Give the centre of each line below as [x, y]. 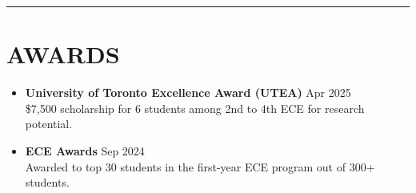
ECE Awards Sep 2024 [85, 150]
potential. [49, 124]
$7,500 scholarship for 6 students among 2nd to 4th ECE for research [195, 108]
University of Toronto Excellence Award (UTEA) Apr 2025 [188, 92]
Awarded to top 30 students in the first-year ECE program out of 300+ [200, 166]
